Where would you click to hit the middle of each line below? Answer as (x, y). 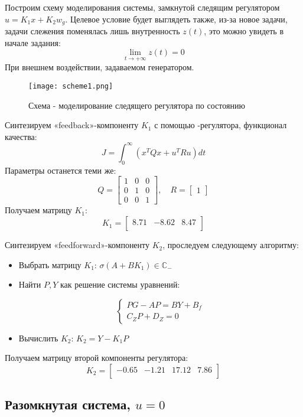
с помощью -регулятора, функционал (221, 125)
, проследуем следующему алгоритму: (231, 245)
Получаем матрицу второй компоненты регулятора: (97, 358)
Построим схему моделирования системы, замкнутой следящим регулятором (142, 7)
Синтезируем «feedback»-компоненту (72, 125)
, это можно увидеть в (244, 31)
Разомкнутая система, (68, 404)
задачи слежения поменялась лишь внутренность (92, 31)
